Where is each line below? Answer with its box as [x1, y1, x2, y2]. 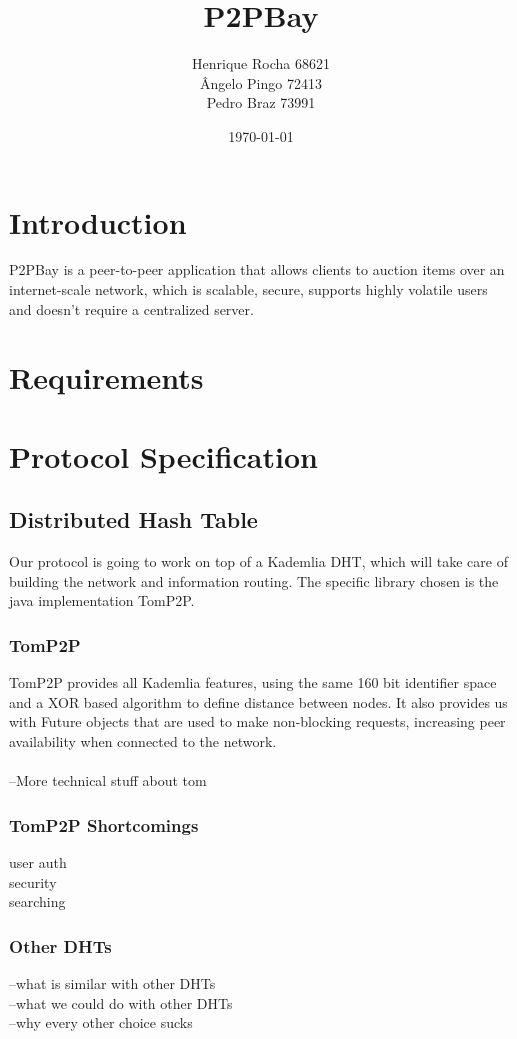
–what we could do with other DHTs [9, 992, 233, 1013]
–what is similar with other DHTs [9, 972, 216, 993]
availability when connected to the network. [9, 730, 277, 751]
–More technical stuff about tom [9, 770, 207, 791]
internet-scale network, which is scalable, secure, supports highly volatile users [9, 279, 488, 300]
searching [9, 891, 66, 912]
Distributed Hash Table [9, 504, 258, 535]
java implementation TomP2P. [9, 590, 195, 611]
